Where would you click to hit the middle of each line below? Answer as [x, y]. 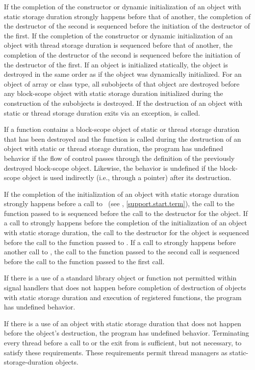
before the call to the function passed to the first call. [84, 261]
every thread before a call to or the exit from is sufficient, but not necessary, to [123, 342]
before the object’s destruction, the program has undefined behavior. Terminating [127, 333]
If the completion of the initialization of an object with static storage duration [122, 194]
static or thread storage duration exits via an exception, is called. [102, 112]
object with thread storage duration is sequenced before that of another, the [118, 45]
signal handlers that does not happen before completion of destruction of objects [125, 288]
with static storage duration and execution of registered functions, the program [123, 297]
